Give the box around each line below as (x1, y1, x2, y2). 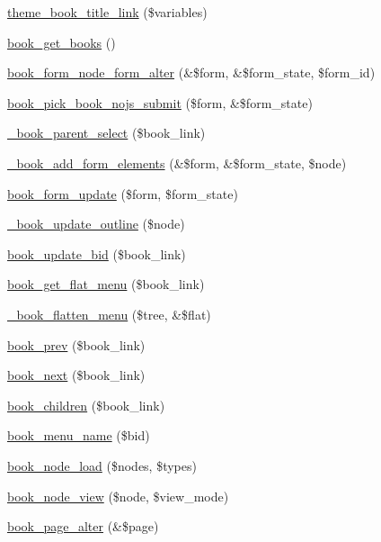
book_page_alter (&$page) (7, 517, 159, 536)
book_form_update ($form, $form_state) (7, 184, 238, 203)
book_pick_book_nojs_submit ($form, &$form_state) (7, 93, 313, 112)
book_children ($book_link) (7, 395, 165, 414)
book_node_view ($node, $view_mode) (7, 486, 229, 505)
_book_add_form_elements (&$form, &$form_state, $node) (7, 153, 347, 172)
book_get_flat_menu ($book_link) (7, 275, 205, 294)
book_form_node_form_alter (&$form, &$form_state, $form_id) (7, 63, 376, 82)
